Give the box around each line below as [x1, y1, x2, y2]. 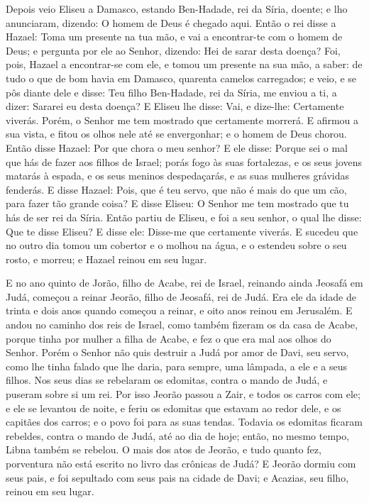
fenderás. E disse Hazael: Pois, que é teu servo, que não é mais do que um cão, [6, 182, 347, 197]
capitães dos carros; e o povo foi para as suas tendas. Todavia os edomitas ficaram [6, 414, 363, 429]
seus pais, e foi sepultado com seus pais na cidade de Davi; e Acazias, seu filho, [6, 470, 349, 485]
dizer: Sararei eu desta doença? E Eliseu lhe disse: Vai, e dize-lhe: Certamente [6, 99, 344, 114]
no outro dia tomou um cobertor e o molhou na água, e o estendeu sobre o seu [6, 238, 347, 253]
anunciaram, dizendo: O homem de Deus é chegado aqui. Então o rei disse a [6, 15, 336, 30]
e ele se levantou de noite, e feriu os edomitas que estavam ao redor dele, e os [6, 400, 341, 415]
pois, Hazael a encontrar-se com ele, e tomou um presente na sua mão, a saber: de [6, 57, 363, 72]
